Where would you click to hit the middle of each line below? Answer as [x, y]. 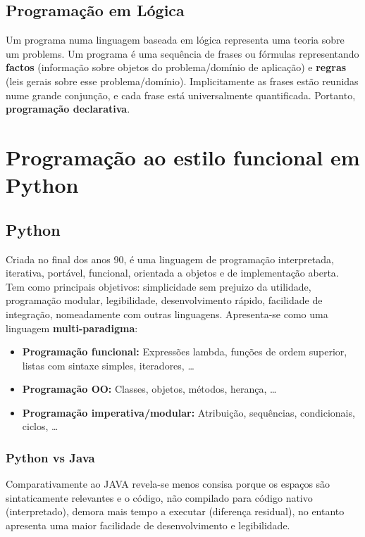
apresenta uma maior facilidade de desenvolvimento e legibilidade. [148, 525]
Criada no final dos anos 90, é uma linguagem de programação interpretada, [170, 259]
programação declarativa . [68, 109]
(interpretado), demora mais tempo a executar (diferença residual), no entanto [175, 511]
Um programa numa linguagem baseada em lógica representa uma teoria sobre [175, 40]
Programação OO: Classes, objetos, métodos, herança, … [149, 389]
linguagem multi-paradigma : [72, 328]
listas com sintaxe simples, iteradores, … [108, 365]
